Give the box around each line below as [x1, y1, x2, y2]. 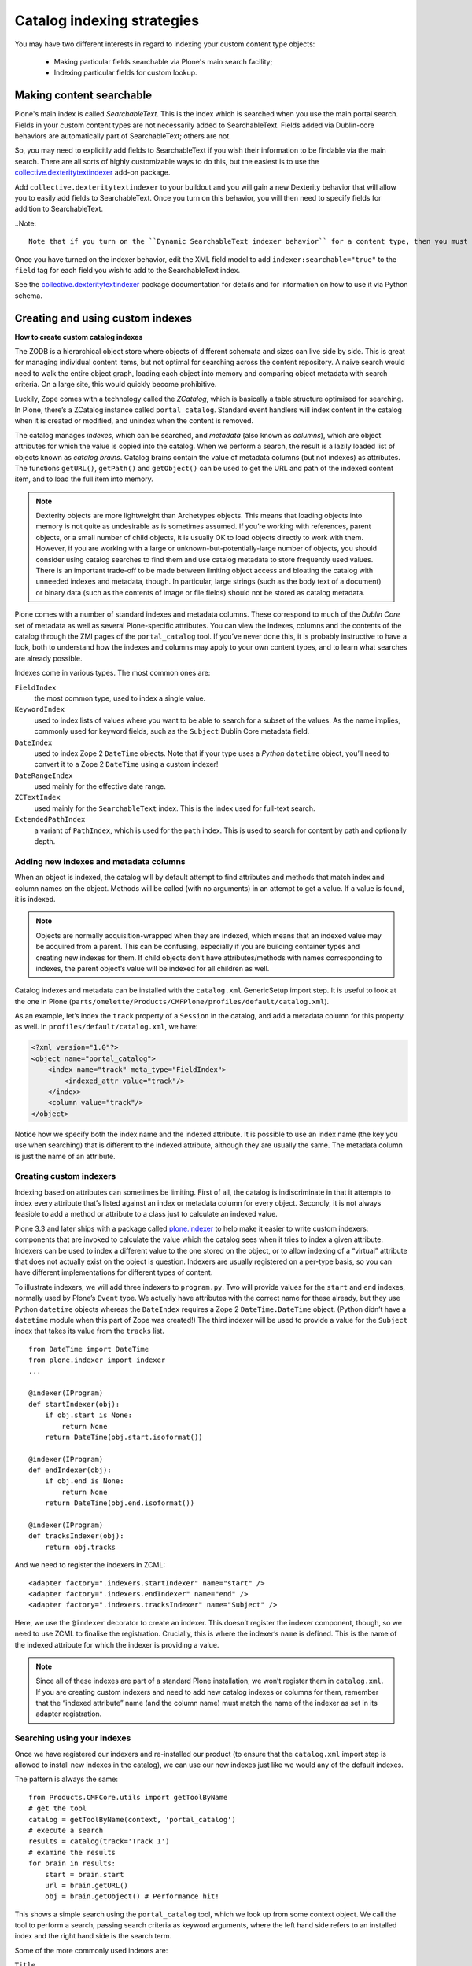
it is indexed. [14, 894, 56, 904]
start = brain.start [44, 1870, 124, 1879]
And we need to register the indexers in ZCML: [14, 1560, 165, 1570]
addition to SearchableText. [14, 204, 104, 214]
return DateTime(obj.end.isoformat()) [44, 1499, 195, 1508]
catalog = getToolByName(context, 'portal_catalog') [28, 1815, 236, 1824]
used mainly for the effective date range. [34, 782, 167, 791]
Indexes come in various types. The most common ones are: [14, 668, 211, 678]
